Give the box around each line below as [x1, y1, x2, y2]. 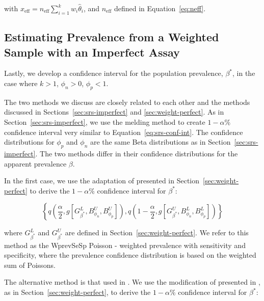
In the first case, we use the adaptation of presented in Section [4, 175, 200, 186]
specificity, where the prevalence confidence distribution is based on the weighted [4, 250, 256, 260]
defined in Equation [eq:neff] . [114, 3, 206, 13]
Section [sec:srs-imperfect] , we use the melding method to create [4, 116, 205, 127]
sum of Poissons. [4, 259, 56, 270]
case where [4, 77, 38, 88]
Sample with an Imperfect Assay [4, 44, 180, 60]
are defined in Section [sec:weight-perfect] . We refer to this [65, 227, 249, 238]
